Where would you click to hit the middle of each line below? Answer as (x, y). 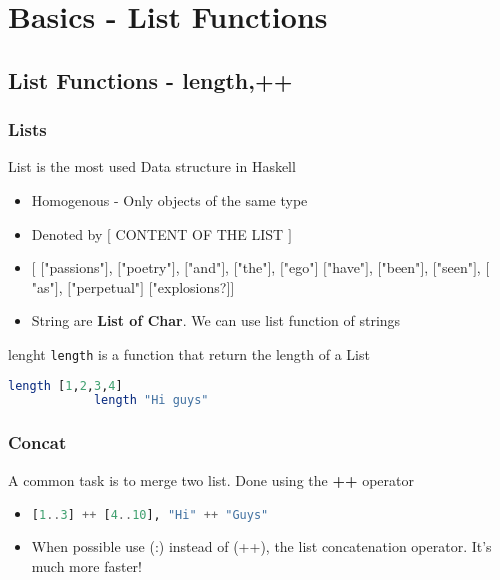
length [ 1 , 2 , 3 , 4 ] (65, 385)
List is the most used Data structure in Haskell (152, 166)
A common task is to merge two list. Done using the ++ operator (211, 479)
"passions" (74, 267)
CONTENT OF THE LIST (199, 233)
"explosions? (189, 286)
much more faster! (86, 565)
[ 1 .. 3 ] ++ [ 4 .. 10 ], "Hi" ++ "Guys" (150, 515)
